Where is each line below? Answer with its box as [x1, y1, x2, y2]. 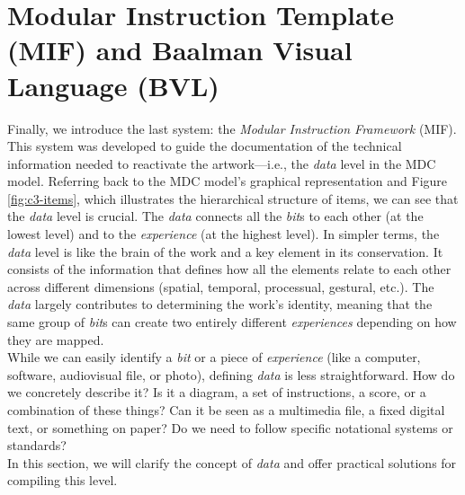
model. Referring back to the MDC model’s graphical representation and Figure [7, 172, 448, 190]
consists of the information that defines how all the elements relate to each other [7, 260, 452, 278]
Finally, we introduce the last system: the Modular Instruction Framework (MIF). [7, 119, 457, 137]
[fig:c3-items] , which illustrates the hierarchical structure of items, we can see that [7, 189, 459, 208]
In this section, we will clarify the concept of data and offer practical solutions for [7, 453, 457, 472]
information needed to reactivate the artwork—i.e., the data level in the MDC [7, 154, 436, 172]
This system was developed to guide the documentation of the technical [7, 137, 402, 155]
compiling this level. [7, 471, 118, 490]
